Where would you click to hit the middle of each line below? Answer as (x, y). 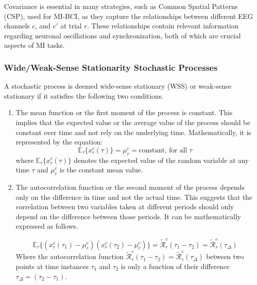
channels (17, 26)
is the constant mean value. (101, 170)
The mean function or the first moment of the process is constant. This (124, 112)
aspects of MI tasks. (35, 45)
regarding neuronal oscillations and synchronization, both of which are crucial (123, 35)
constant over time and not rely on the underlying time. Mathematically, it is (133, 132)
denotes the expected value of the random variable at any (161, 160)
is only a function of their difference (175, 266)
